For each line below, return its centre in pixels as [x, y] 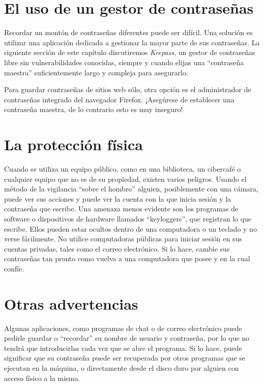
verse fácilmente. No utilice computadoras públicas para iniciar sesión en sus [123, 239]
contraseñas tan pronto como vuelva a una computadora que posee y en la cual [127, 258]
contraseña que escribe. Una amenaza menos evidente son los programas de [121, 209]
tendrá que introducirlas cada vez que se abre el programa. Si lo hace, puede [123, 348]
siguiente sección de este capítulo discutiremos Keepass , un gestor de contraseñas [130, 52]
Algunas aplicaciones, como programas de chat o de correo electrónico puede [123, 328]
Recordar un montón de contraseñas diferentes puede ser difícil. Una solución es [128, 32]
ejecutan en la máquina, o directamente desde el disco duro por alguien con [122, 368]
